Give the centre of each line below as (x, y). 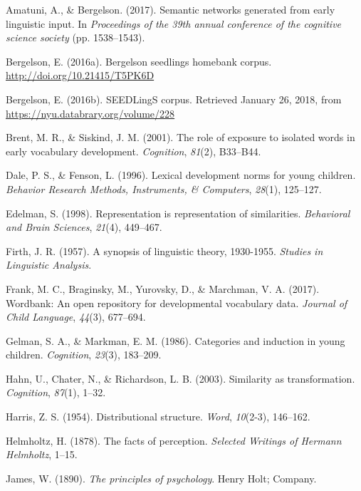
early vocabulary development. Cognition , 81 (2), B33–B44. (134, 151)
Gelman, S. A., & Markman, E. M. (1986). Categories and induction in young (176, 340)
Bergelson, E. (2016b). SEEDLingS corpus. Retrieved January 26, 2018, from (174, 99)
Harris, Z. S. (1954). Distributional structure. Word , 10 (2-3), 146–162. (158, 417)
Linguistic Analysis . (49, 265)
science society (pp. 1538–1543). (75, 37)
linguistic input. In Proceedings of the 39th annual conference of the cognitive (174, 23)
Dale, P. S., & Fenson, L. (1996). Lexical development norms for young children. (181, 175)
